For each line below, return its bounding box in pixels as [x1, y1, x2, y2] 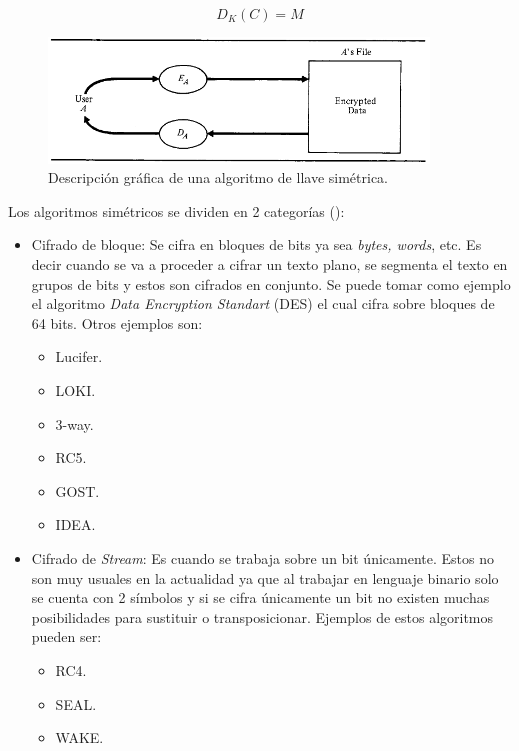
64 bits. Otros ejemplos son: [31, 312, 203, 333]
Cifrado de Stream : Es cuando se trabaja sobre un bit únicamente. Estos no [31, 547, 494, 568]
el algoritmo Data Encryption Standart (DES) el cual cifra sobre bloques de [31, 293, 495, 314]
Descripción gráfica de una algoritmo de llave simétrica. [48, 167, 388, 188]
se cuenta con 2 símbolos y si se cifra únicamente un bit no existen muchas [31, 587, 490, 608]
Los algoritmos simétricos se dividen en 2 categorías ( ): [8, 200, 345, 221]
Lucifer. [55, 346, 103, 367]
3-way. [55, 413, 94, 434]
